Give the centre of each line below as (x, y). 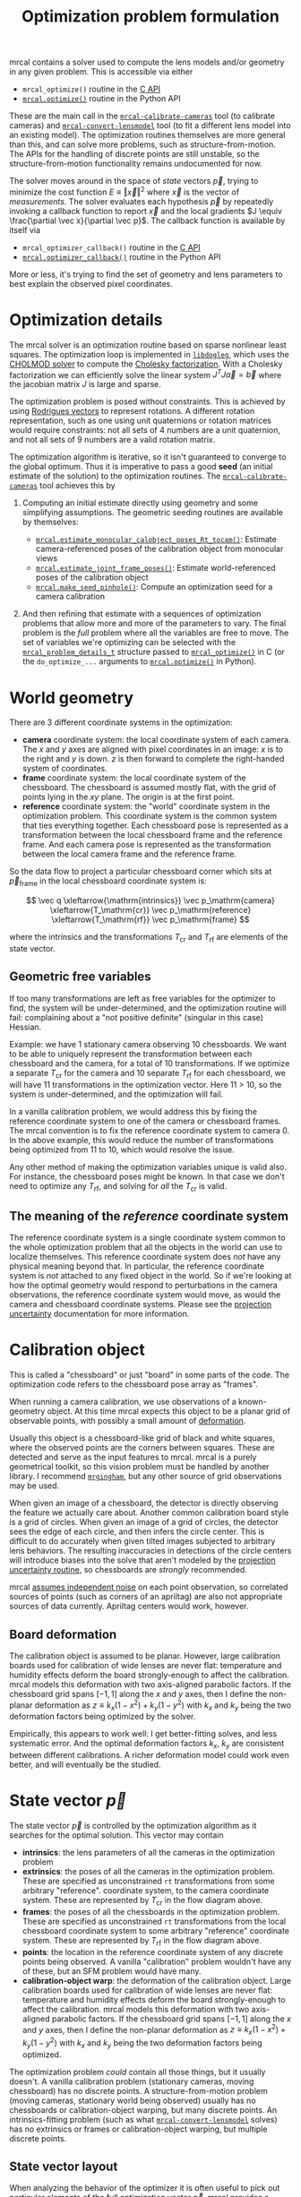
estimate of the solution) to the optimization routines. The (115, 476)
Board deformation (63, 1634)
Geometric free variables (80, 977)
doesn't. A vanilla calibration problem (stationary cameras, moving (132, 2081)
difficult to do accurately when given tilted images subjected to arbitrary (142, 1541)
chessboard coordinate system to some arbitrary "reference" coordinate (155, 1930)
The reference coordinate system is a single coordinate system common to (147, 1237)
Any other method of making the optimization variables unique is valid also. (148, 1167)
